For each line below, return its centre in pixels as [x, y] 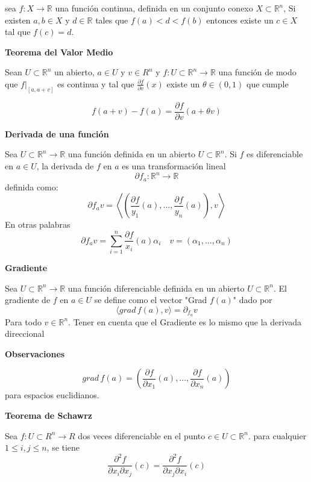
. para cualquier [277, 435]
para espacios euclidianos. [52, 395]
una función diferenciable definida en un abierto [156, 288]
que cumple [268, 83]
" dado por [253, 300]
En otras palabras [38, 224]
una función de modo [257, 72]
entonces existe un [240, 20]
